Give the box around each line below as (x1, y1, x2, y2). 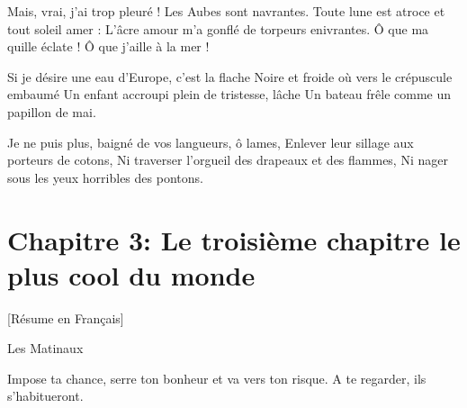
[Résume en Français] (7, 308, 124, 327)
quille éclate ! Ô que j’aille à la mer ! (7, 37, 210, 56)
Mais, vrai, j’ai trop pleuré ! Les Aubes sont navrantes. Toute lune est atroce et (7, 2, 445, 20)
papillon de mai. (7, 102, 96, 121)
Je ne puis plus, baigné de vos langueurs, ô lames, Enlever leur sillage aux (7, 132, 414, 151)
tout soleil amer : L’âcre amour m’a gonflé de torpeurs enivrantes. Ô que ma (7, 19, 429, 38)
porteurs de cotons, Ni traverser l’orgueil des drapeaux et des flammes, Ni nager (7, 150, 448, 169)
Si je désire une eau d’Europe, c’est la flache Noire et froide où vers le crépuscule (7, 67, 453, 86)
